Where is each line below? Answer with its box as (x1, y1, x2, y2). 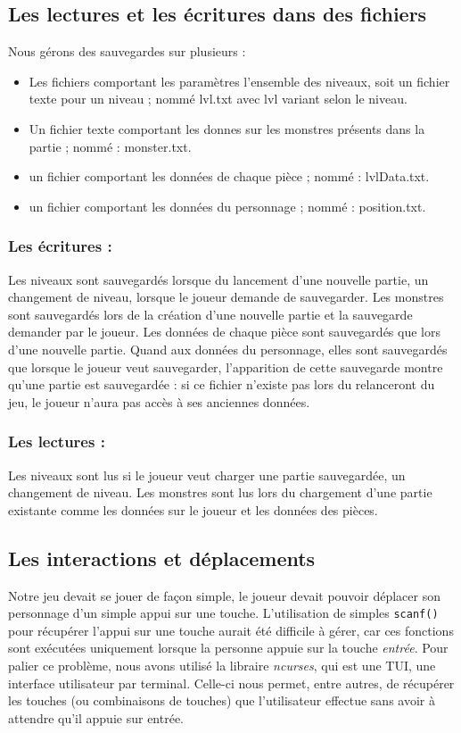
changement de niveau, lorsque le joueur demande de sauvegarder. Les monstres (8, 287, 444, 306)
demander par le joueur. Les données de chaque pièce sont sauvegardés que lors (8, 322, 440, 341)
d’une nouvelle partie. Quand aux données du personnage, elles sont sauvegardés (8, 339, 448, 358)
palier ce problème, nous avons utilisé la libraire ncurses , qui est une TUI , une (8, 655, 436, 674)
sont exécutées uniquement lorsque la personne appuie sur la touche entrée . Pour (8, 638, 449, 657)
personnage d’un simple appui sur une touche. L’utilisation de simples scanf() (8, 604, 439, 622)
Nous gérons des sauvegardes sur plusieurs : (8, 42, 246, 61)
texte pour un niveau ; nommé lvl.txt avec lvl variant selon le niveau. (29, 89, 407, 108)
